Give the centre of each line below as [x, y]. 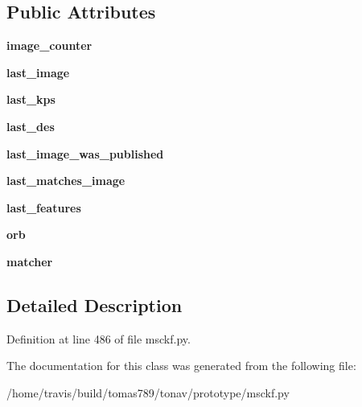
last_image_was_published [85, 153]
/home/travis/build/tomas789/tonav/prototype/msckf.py [148, 392]
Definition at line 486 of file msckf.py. [99, 338]
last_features [44, 207]
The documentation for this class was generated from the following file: [181, 366]
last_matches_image [66, 181]
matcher [30, 261]
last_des [31, 126]
